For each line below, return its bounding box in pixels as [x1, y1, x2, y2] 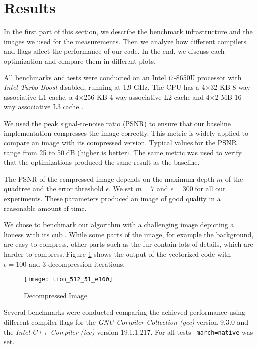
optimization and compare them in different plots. [4, 55, 156, 66]
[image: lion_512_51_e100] [24, 276, 113, 283]
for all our [195, 183, 226, 194]
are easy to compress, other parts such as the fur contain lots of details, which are [4, 239, 253, 249]
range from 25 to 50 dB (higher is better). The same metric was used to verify [4, 147, 242, 157]
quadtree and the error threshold [4, 183, 104, 194]
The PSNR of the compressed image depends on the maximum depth [4, 173, 215, 184]
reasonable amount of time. [4, 203, 87, 213]
